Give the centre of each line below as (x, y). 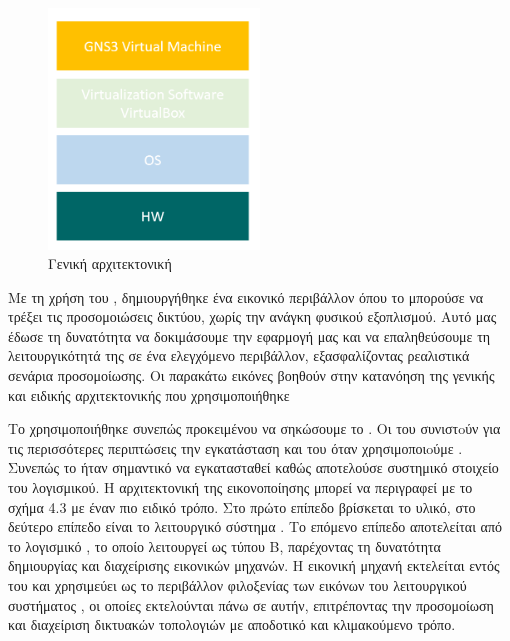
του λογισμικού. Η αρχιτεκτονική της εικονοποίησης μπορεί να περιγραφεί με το (240, 487)
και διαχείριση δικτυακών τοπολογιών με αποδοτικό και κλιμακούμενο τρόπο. (232, 624)
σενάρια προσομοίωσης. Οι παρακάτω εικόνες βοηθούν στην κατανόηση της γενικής (251, 375)
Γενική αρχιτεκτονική (110, 263)
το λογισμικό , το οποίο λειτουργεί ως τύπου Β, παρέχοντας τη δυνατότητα (224, 545)
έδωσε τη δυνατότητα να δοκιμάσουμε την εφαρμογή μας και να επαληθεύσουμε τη (249, 335)
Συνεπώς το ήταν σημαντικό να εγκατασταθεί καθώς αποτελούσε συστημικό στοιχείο (253, 467)
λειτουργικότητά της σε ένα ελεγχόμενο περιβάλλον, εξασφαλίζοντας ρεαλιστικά (239, 355)
